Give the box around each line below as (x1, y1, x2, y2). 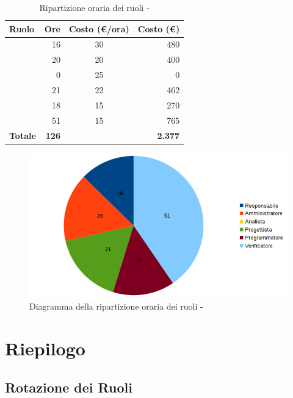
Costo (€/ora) (68, 22, 129, 35)
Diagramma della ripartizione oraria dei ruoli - (29, 300, 203, 313)
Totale (9, 129, 36, 141)
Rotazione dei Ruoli (5, 377, 132, 396)
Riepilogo (5, 336, 85, 361)
